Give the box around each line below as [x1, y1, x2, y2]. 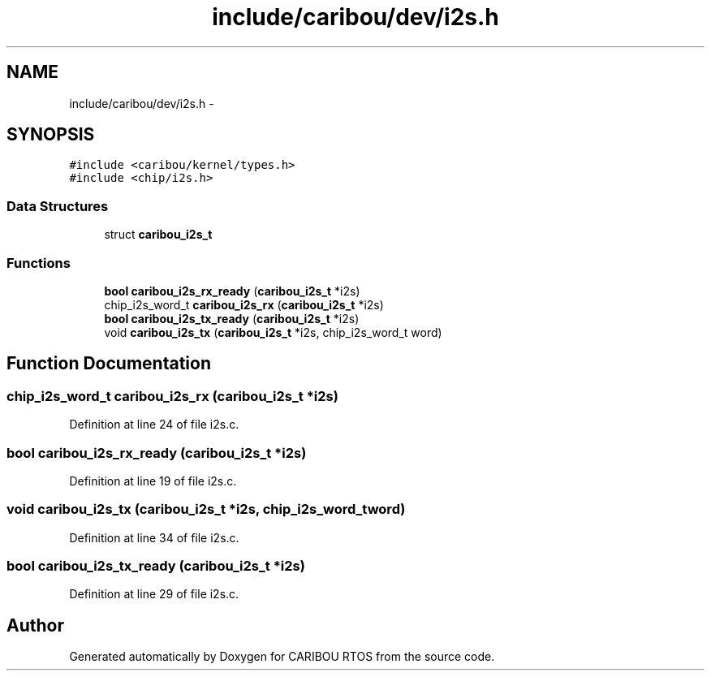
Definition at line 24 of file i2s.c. [69, 417, 239, 432]
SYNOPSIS [6, 124, 95, 145]
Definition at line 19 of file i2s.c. [69, 473, 237, 488]
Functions [6, 254, 71, 271]
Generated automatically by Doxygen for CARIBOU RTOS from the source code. [69, 649, 495, 664]
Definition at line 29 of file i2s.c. [69, 587, 239, 602]
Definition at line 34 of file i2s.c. [69, 530, 239, 545]
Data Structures [6, 197, 109, 214]
